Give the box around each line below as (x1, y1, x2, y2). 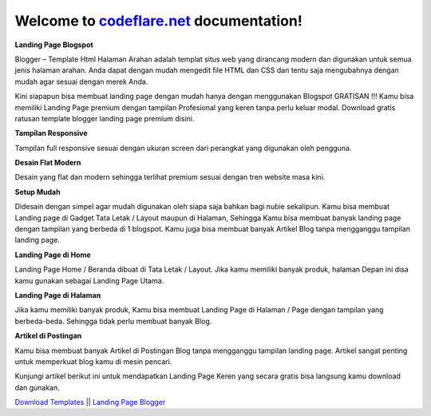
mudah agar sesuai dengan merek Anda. (14, 77, 148, 86)
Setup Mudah (14, 187, 61, 196)
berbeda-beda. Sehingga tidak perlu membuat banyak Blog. (14, 316, 212, 326)
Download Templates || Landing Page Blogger (14, 398, 166, 407)
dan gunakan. (14, 382, 60, 392)
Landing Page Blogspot (14, 40, 93, 50)
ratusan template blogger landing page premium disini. (14, 113, 195, 123)
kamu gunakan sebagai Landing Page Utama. (14, 275, 164, 285)
